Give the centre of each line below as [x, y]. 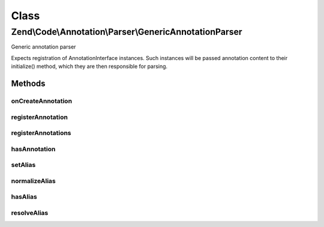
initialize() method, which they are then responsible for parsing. [89, 67]
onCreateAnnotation [41, 101]
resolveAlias [30, 213]
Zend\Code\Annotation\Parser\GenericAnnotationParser [127, 32]
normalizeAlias [34, 181]
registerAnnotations [41, 133]
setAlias [23, 165]
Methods [28, 83]
